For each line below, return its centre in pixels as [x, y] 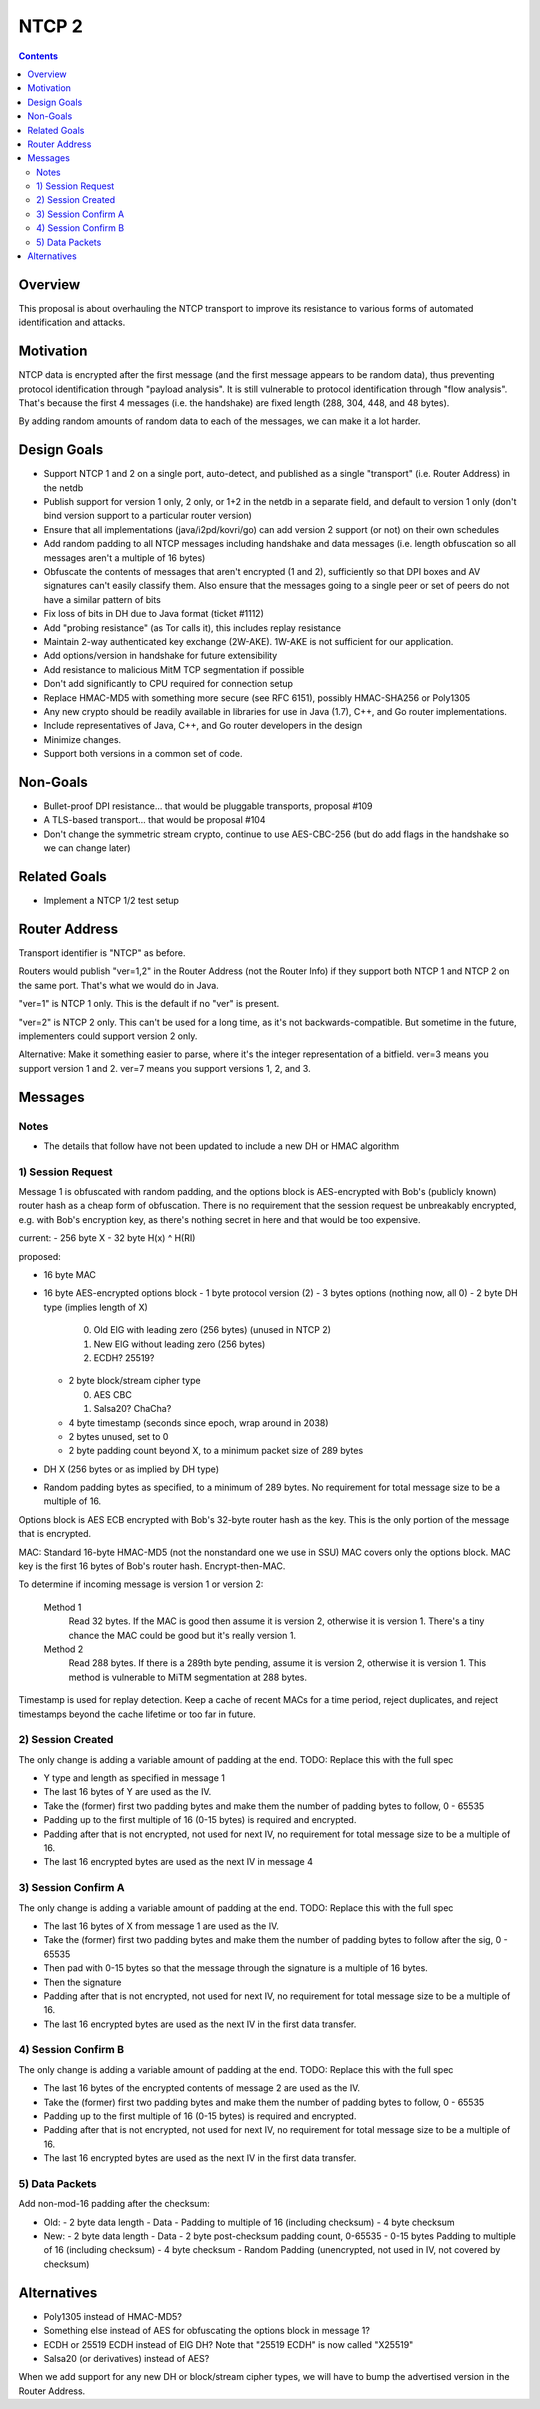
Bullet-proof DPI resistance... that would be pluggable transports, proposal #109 [208, 806]
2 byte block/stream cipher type [134, 1381]
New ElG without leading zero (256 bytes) [179, 1344]
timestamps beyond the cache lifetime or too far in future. [137, 1714]
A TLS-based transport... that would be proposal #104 [154, 820]
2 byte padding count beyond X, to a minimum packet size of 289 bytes [216, 1451]
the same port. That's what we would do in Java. [118, 985]
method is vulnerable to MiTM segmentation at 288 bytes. [188, 1677]
